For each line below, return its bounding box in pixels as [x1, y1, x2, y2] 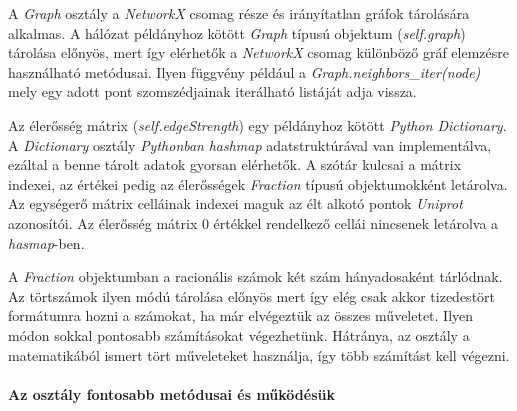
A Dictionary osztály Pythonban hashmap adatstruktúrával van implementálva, [8, 134, 492, 155]
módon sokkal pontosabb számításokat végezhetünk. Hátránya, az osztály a [8, 324, 470, 345]
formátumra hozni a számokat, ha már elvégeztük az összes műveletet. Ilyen [8, 305, 474, 326]
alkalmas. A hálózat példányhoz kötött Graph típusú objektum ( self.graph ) [8, 22, 466, 43]
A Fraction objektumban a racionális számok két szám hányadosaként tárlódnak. [8, 266, 503, 287]
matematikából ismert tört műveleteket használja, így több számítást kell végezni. [8, 344, 510, 365]
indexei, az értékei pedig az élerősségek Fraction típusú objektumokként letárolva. [8, 173, 508, 194]
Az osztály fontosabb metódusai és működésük [8, 383, 335, 404]
